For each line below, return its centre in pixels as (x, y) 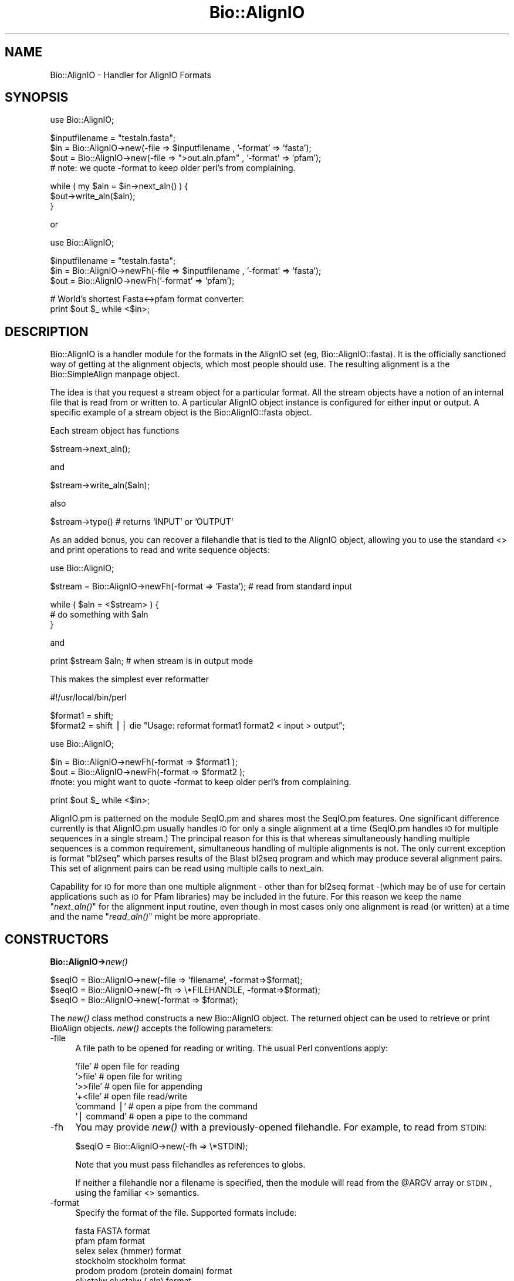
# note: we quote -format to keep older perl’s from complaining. (173, 168)
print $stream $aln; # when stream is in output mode (152, 661)
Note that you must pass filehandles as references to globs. (190, 1165)
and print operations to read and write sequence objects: (160, 550)
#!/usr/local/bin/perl (88, 697)
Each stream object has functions (115, 431)
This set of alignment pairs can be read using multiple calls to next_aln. (187, 868)
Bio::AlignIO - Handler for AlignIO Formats (131, 75)
